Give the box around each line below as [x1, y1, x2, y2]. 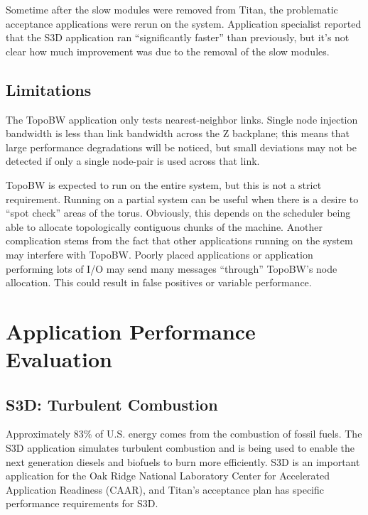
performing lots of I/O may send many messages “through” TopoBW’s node [6, 261, 337, 276]
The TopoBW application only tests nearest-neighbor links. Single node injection [6, 112, 358, 126]
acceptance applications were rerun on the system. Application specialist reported [6, 16, 362, 31]
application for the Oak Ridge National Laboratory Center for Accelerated [6, 468, 330, 483]
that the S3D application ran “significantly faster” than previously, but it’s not [6, 30, 350, 45]
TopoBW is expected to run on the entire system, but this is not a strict [6, 177, 322, 192]
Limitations [6, 78, 92, 100]
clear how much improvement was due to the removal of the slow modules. [6, 43, 330, 58]
